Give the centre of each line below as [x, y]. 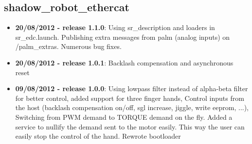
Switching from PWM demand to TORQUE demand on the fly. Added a [124, 117]
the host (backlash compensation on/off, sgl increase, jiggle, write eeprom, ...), [132, 107]
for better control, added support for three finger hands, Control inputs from [130, 98]
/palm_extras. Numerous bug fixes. [68, 46]
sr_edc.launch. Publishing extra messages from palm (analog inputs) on [123, 37]
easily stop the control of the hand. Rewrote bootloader [98, 136]
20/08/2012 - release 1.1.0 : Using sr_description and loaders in [115, 27]
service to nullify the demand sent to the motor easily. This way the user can [130, 126]
